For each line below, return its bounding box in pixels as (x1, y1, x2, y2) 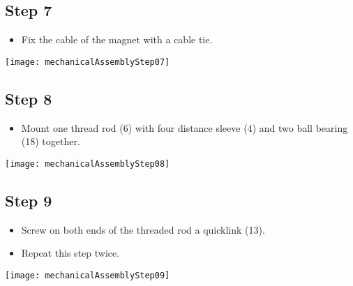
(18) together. (21, 134, 80, 149)
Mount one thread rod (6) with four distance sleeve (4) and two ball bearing (21, 120, 348, 135)
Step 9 (5, 189, 52, 211)
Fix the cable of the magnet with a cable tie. (21, 32, 213, 47)
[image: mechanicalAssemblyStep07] (5, 57, 170, 67)
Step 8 (5, 87, 52, 109)
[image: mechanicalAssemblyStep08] (5, 158, 170, 169)
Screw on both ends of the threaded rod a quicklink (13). (21, 222, 265, 236)
